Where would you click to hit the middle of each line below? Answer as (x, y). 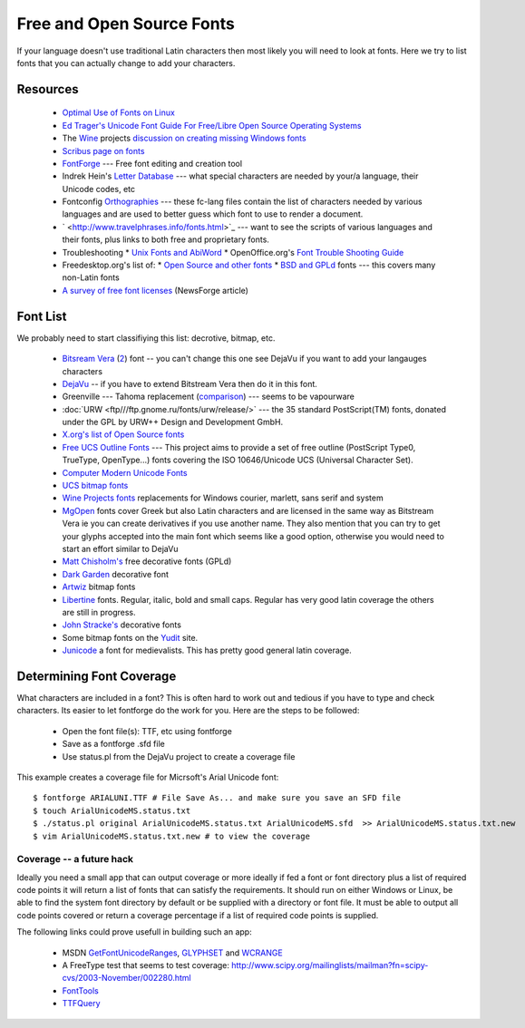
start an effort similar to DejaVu (120, 548)
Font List (42, 316)
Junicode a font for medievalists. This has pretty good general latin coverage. (207, 650)
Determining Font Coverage (97, 676)
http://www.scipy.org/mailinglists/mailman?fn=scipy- (330, 965)
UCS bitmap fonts (95, 486)
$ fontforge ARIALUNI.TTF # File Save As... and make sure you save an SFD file (217, 798)
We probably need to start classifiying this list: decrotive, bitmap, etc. (146, 338)
